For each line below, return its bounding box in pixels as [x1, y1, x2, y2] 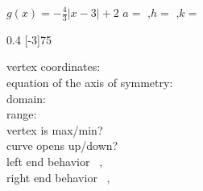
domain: [6, 89, 47, 106]
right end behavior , [6, 168, 110, 185]
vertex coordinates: [6, 58, 101, 75]
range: [6, 106, 37, 122]
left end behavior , [6, 152, 103, 169]
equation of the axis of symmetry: [6, 74, 173, 91]
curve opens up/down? [6, 137, 118, 154]
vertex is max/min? [6, 121, 103, 138]
